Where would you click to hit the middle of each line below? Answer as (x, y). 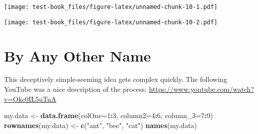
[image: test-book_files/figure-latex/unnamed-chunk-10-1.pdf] (111, 7)
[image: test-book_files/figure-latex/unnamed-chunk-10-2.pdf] (111, 22)
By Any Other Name (78, 55)
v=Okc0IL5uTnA (30, 99)
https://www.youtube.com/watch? (201, 89)
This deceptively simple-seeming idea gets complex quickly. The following (116, 79)
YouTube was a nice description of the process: (75, 89)
